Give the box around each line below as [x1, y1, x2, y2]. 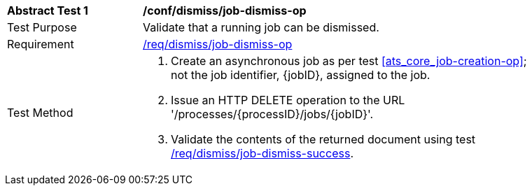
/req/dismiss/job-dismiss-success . [171, 146, 353, 160]
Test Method [7, 106, 73, 120]
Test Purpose [7, 20, 77, 34]
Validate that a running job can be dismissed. [143, 20, 379, 34]
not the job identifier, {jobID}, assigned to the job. [171, 68, 430, 82]
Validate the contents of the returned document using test [171, 132, 476, 146]
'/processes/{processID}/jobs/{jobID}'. [171, 107, 374, 121]
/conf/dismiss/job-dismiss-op [143, 3, 307, 17]
